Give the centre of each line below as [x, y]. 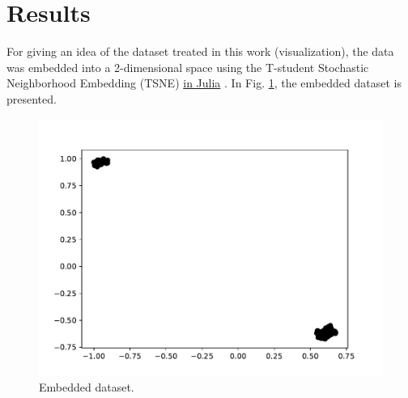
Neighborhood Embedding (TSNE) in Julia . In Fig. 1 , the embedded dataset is [204, 83]
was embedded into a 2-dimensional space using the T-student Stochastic [188, 67]
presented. [32, 98]
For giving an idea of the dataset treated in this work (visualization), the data [200, 51]
